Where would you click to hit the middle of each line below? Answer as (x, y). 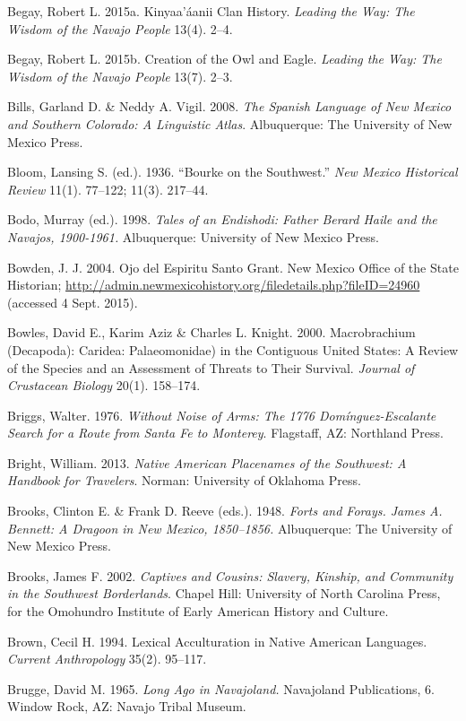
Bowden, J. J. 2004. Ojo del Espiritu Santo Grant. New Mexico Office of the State (233, 267)
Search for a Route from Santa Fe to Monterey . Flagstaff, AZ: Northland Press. (225, 433)
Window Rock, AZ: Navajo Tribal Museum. (127, 706)
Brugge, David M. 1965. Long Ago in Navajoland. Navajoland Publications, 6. (221, 688)
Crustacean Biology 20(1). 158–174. (104, 385)
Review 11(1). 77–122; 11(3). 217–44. (108, 189)
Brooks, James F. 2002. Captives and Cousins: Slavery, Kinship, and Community (230, 575)
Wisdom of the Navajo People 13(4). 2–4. (120, 28)
